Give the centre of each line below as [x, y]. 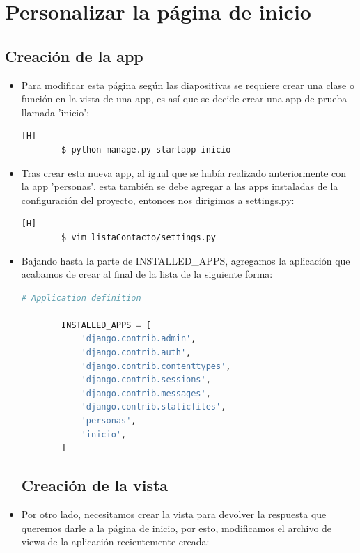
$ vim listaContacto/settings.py [139, 237]
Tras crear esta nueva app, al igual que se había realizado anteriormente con [184, 172]
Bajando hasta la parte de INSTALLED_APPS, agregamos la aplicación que [186, 260]
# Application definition [81, 298]
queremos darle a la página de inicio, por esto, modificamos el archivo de [177, 528]
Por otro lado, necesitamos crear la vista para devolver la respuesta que [174, 514]
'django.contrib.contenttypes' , [156, 366]
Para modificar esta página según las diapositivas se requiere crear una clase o [188, 85]
